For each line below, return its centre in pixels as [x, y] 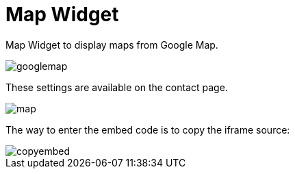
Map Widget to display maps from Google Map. [112, 45]
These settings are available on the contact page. [117, 87]
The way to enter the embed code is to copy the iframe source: [148, 129]
